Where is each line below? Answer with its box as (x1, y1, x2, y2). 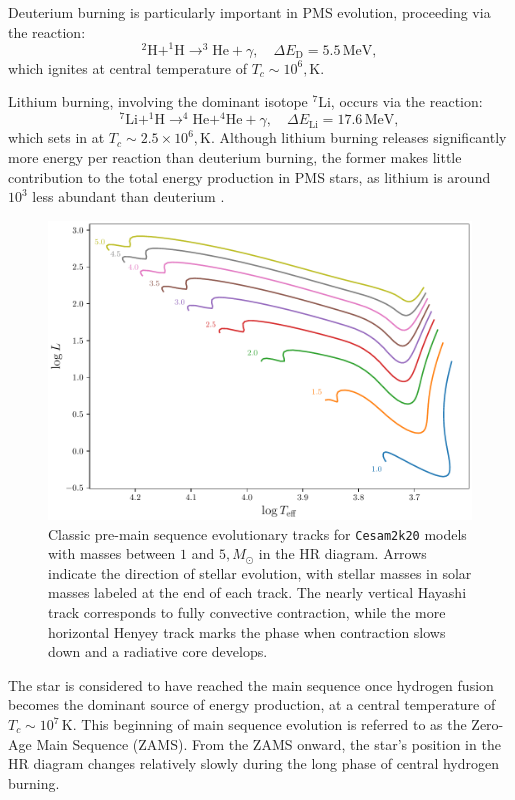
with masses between (48, 543, 176, 564)
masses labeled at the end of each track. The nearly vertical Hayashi (48, 582, 467, 603)
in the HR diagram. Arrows (258, 543, 427, 564)
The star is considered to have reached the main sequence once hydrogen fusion (8, 674, 494, 695)
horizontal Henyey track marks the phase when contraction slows (48, 621, 446, 642)
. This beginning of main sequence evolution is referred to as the (72, 714, 467, 735)
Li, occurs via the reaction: (318, 91, 483, 112)
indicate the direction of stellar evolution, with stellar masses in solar (48, 562, 472, 583)
